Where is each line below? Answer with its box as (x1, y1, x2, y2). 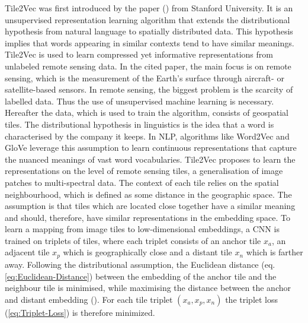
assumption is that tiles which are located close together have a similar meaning (5, 199, 296, 212)
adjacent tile (5, 246, 50, 258)
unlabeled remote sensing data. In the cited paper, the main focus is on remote (5, 59, 291, 72)
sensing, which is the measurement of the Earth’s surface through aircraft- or (5, 71, 284, 84)
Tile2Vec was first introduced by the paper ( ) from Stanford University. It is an (5, 2, 293, 14)
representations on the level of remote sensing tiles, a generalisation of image (5, 164, 283, 177)
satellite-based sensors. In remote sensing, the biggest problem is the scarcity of (5, 83, 293, 96)
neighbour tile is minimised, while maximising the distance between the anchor (5, 281, 291, 294)
